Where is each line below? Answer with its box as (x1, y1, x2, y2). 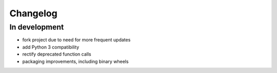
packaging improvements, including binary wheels (22, 58, 129, 64)
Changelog (9, 8, 57, 19)
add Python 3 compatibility (22, 44, 80, 50)
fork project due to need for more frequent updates (22, 37, 131, 43)
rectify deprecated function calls (22, 51, 92, 57)
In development (9, 22, 64, 32)
